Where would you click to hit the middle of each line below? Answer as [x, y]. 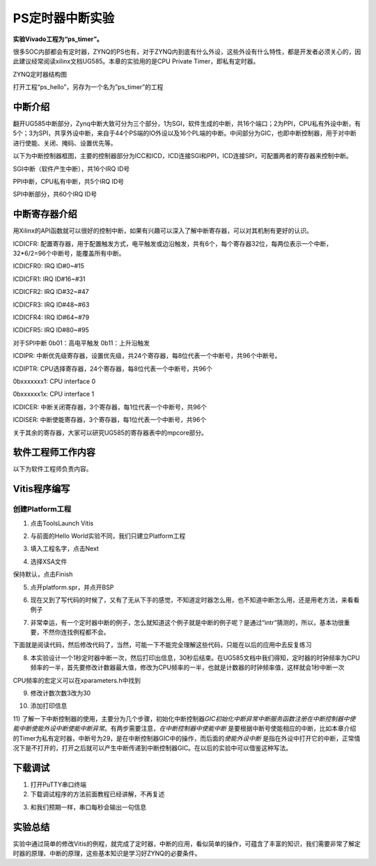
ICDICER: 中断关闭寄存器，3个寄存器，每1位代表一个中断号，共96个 [110, 407]
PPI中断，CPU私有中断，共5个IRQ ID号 [69, 181]
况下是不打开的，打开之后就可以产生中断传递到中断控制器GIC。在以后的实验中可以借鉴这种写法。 [152, 748]
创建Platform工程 [42, 509]
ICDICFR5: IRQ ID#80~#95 [51, 330]
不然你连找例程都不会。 [76, 632]
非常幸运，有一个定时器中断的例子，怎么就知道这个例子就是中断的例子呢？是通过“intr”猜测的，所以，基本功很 [187, 622]
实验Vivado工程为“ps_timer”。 [58, 39]
